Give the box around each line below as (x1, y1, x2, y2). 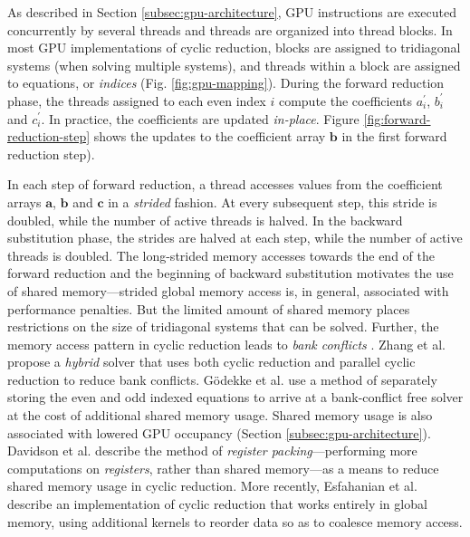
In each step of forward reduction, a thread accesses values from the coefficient (7, 175, 443, 194)
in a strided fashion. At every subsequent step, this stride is (108, 192, 437, 211)
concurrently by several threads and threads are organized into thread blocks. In (7, 20, 453, 39)
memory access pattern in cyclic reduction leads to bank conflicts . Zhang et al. (7, 334, 446, 353)
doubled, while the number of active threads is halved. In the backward (7, 210, 403, 229)
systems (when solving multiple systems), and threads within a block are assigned (7, 55, 461, 74)
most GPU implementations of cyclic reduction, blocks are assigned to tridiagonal (7, 38, 461, 57)
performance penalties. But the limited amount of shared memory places (7, 299, 410, 318)
